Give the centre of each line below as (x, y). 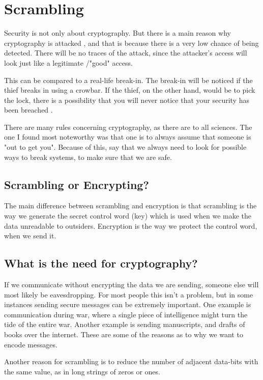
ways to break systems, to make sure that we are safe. (88, 157)
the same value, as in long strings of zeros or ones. (82, 371)
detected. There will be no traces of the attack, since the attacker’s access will (126, 53)
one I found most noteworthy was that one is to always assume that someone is (128, 137)
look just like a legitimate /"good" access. (68, 62)
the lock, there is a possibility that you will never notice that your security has (127, 100)
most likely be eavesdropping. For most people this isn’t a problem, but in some (129, 294)
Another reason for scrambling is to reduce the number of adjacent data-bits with (131, 361)
